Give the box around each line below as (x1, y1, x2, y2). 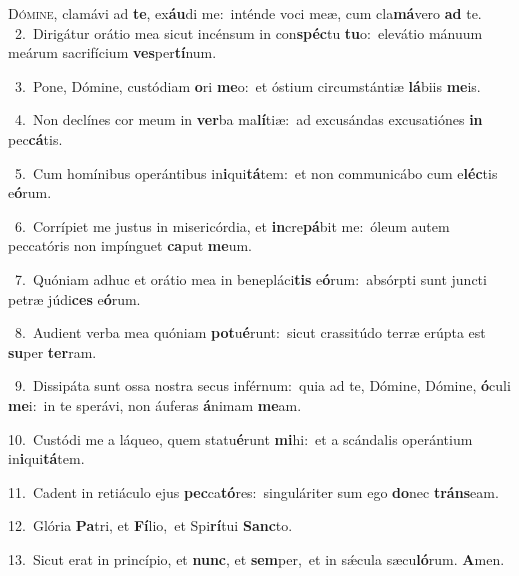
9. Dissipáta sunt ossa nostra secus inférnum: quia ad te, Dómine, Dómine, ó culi (14, 375, 511, 396)
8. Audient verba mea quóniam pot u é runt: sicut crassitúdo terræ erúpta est (14, 322, 486, 343)
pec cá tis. (8, 128, 63, 149)
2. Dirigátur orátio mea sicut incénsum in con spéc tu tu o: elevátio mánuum (14, 22, 483, 43)
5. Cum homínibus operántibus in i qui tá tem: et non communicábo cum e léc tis (14, 162, 498, 183)
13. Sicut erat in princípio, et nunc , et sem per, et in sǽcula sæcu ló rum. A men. (8, 548, 505, 569)
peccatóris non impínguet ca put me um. (8, 235, 252, 256)
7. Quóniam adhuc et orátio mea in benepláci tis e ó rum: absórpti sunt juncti (14, 268, 487, 289)
